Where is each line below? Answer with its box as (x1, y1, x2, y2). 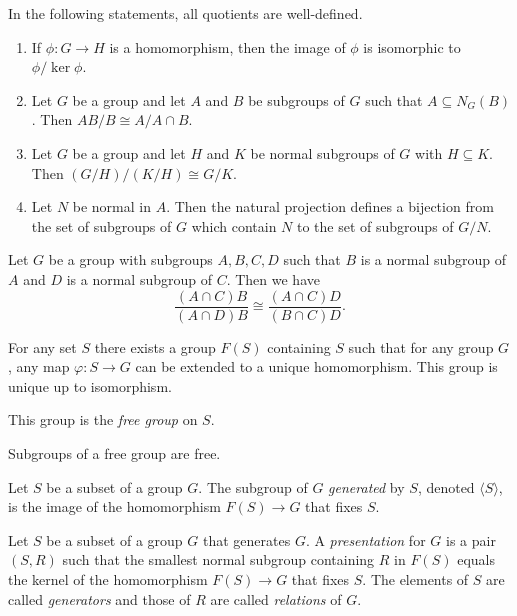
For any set (8, 336, 77, 357)
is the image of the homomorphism (8, 496, 221, 517)
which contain (191, 215, 277, 236)
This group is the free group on (8, 409, 198, 430)
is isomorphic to (363, 36, 461, 57)
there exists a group (94, 336, 216, 357)
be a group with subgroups (48, 249, 213, 270)
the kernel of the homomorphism (8, 568, 208, 589)
